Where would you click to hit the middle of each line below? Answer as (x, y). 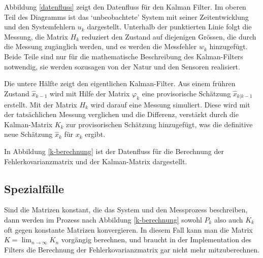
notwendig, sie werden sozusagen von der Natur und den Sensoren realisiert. (122, 66)
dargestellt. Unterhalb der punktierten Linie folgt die (169, 27)
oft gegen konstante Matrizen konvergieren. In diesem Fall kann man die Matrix (128, 229)
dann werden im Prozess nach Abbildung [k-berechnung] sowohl (103, 219)
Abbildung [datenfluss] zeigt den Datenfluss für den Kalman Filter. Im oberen (125, 7)
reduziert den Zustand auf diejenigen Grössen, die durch (169, 36)
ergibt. (95, 134)
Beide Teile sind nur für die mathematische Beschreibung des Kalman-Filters (124, 56)
